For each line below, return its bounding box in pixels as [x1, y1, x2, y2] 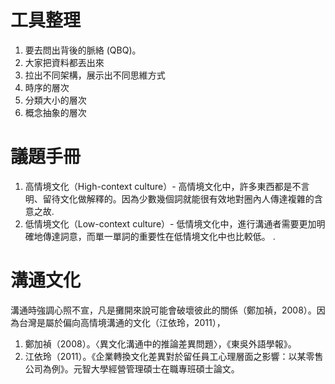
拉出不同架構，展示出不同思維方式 [24, 69, 166, 81]
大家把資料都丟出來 [24, 56, 105, 68]
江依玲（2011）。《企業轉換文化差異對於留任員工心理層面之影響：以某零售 [24, 350, 324, 362]
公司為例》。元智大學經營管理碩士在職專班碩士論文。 [24, 362, 240, 375]
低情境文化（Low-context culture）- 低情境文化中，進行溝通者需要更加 [24, 217, 317, 230]
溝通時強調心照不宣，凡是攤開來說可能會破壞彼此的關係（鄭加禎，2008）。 [10, 304, 317, 316]
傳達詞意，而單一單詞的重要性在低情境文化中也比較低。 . [42, 230, 276, 242]
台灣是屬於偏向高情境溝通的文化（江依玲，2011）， [18, 316, 226, 328]
